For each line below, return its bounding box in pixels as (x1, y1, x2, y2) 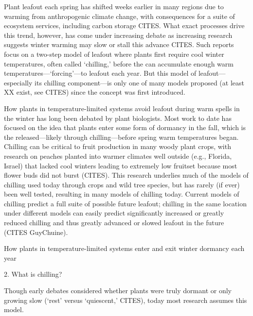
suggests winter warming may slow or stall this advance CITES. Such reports (4, 39, 234, 50)
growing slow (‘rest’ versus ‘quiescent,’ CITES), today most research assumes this (4, 295, 247, 305)
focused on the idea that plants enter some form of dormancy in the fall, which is (4, 122, 246, 133)
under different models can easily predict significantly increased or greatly (4, 208, 224, 218)
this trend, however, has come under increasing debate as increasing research (4, 30, 233, 40)
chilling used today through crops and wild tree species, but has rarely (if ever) (4, 179, 240, 189)
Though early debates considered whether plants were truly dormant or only (4, 285, 232, 296)
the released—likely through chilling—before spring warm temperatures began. (4, 132, 239, 142)
